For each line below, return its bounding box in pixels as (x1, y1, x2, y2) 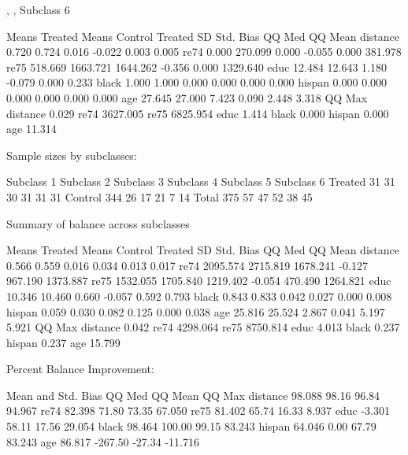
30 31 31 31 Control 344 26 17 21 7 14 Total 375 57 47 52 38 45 (6, 188, 313, 205)
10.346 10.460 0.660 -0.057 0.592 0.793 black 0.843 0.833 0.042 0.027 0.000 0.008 (6, 287, 392, 304)
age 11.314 (6, 120, 57, 137)
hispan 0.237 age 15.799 (6, 334, 121, 350)
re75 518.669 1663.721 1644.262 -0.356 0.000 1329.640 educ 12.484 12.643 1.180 (6, 58, 388, 75)
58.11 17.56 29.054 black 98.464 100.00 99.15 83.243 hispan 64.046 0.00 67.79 (6, 418, 376, 435)
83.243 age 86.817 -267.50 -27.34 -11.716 (6, 433, 199, 449)
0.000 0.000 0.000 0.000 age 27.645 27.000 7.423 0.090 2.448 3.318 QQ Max (6, 89, 368, 105)
